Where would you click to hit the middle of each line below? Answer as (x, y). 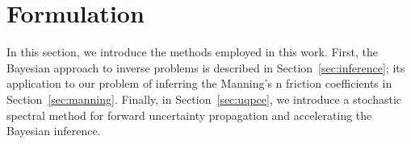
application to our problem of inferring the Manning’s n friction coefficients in (199, 83)
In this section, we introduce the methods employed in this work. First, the (192, 52)
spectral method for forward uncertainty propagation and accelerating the (189, 115)
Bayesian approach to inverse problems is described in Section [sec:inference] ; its (206, 67)
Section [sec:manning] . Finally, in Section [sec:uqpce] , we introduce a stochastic (204, 99)
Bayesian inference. (54, 131)
